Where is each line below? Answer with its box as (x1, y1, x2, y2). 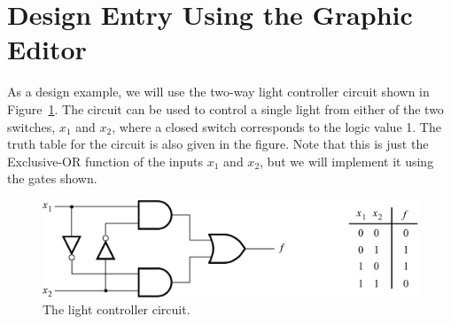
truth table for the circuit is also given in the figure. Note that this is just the (7, 135, 429, 153)
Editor (7, 31, 87, 67)
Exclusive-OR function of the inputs (7, 151, 204, 170)
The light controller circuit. (43, 300, 191, 319)
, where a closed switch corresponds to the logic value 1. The (112, 117, 441, 135)
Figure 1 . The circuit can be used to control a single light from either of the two (7, 99, 444, 118)
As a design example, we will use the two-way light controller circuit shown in (7, 82, 430, 101)
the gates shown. (7, 169, 97, 188)
